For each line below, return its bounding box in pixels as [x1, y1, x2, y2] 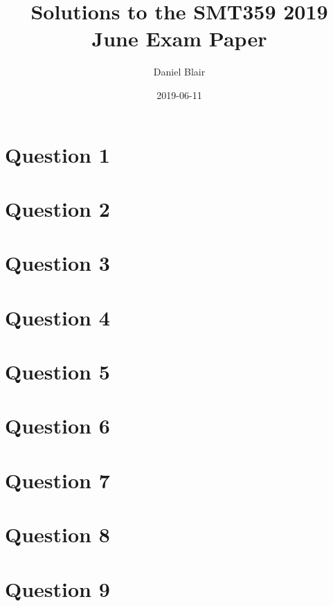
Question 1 [5, 140, 110, 168]
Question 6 [5, 411, 110, 440]
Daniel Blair [153, 64, 206, 79]
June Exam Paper [91, 24, 267, 53]
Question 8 [5, 520, 110, 549]
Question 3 [5, 249, 110, 277]
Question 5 [5, 357, 110, 385]
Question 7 [5, 465, 110, 494]
